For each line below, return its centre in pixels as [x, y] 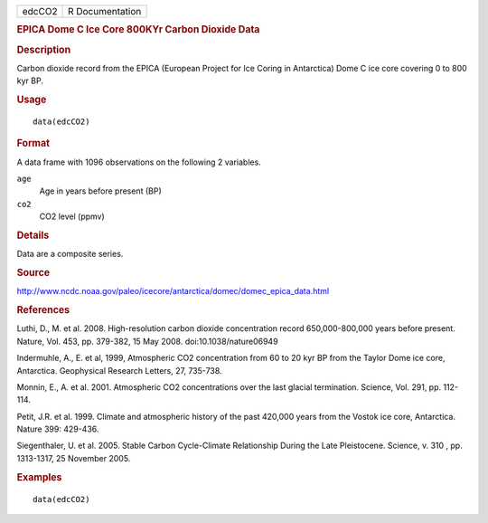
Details [33, 235]
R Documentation [105, 11]
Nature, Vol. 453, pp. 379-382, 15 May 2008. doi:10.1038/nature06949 [148, 341]
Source [33, 273]
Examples [39, 477]
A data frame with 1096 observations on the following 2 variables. [139, 162]
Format [33, 143]
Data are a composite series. [70, 254]
